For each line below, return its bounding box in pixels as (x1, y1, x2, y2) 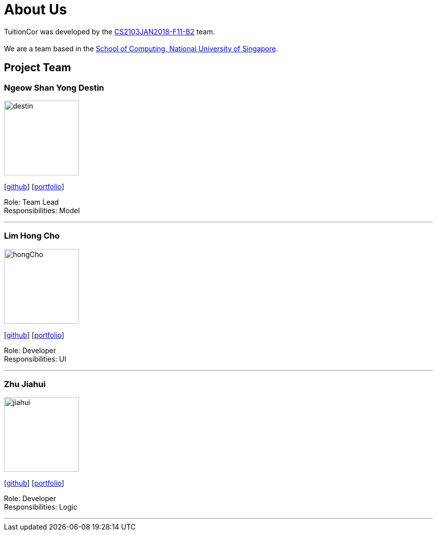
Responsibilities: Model (4, 206, 80, 215)
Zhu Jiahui (4, 379, 46, 390)
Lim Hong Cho (4, 231, 60, 241)
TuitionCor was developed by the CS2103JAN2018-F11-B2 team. (4, 27, 215, 36)
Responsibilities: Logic (4, 503, 77, 512)
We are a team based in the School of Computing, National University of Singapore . (4, 44, 278, 53)
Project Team (4, 61, 71, 74)
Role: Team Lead (4, 197, 59, 206)
